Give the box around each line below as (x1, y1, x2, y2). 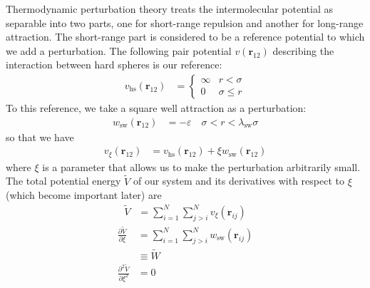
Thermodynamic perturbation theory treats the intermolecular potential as (6, 1, 333, 16)
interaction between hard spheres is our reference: (6, 57, 222, 72)
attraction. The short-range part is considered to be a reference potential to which (6, 29, 365, 44)
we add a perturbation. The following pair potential (6, 43, 232, 58)
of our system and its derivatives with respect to (133, 173, 344, 188)
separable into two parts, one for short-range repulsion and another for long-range (6, 15, 364, 30)
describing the (272, 43, 334, 58)
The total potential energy (6, 173, 121, 188)
